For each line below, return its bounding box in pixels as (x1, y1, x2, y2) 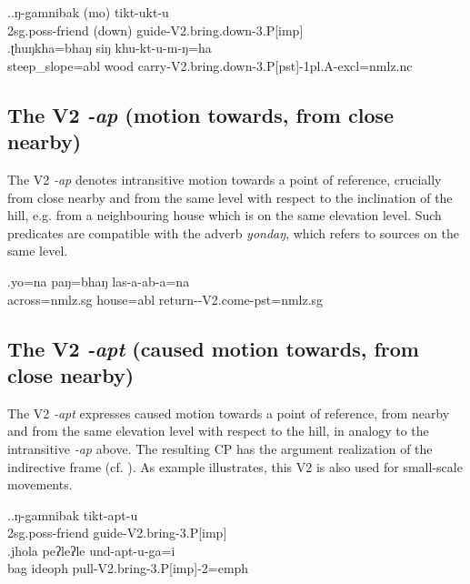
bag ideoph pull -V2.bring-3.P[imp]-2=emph (7, 559, 249, 578)
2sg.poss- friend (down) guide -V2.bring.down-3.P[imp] (7, 20, 304, 39)
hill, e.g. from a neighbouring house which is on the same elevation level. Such (7, 206, 442, 225)
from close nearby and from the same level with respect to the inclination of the (7, 187, 453, 206)
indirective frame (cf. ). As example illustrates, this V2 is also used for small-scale (7, 457, 463, 476)
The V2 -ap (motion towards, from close (7, 100, 395, 128)
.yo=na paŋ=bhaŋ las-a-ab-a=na (7, 271, 190, 290)
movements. (7, 475, 73, 494)
